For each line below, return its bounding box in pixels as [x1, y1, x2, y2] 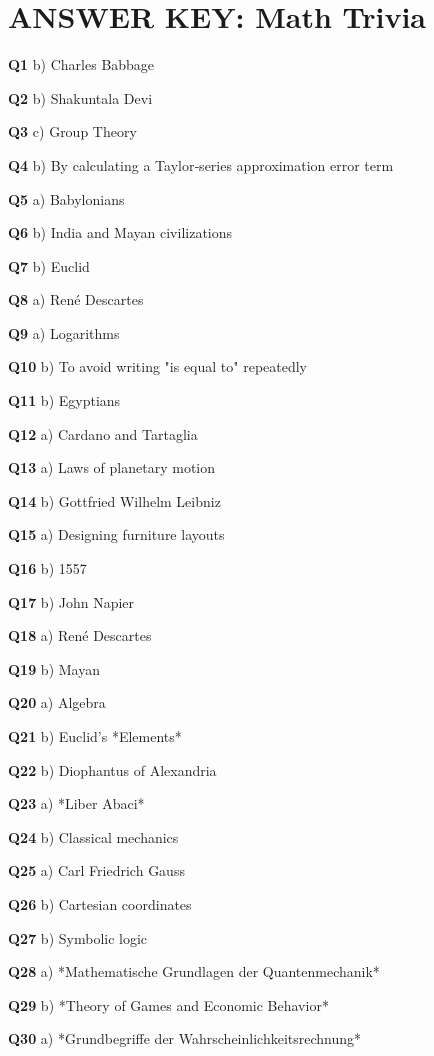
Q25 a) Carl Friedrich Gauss [8, 860, 185, 881]
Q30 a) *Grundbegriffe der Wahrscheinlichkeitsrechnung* [8, 1028, 362, 1049]
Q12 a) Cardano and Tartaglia [8, 423, 198, 444]
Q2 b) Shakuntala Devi [8, 87, 153, 108]
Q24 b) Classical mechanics [8, 826, 179, 847]
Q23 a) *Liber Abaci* [8, 793, 145, 814]
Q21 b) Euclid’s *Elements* [8, 726, 182, 746]
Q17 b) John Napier [8, 591, 135, 612]
